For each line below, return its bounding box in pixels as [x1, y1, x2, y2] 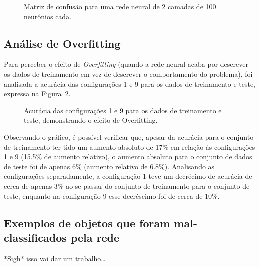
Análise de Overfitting [4, 35, 121, 51]
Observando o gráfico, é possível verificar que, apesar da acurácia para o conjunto [4, 131, 254, 142]
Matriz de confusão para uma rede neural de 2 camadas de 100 [24, 1, 216, 11]
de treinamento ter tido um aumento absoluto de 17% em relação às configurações [4, 141, 255, 152]
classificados [4, 229, 67, 245]
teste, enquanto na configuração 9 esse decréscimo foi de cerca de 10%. [4, 190, 220, 201]
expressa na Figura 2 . [4, 88, 71, 99]
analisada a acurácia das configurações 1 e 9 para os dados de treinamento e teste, [4, 78, 256, 89]
